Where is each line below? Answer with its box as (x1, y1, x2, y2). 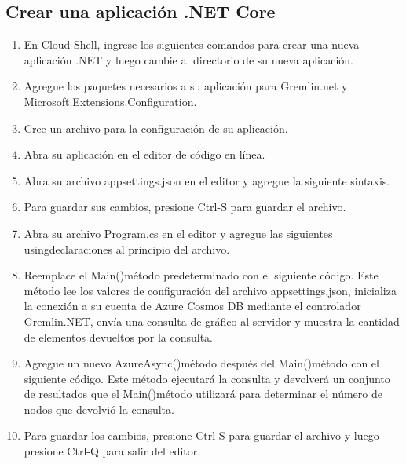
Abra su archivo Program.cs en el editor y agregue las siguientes (24, 225, 333, 241)
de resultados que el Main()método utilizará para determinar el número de (24, 385, 382, 402)
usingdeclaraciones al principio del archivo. (24, 240, 230, 257)
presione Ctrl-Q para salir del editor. (24, 443, 201, 459)
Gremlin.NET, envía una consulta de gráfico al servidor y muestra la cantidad (24, 312, 400, 329)
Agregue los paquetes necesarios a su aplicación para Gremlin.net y (24, 78, 348, 94)
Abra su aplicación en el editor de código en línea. (24, 146, 265, 163)
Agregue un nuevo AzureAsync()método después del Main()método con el (24, 355, 379, 371)
